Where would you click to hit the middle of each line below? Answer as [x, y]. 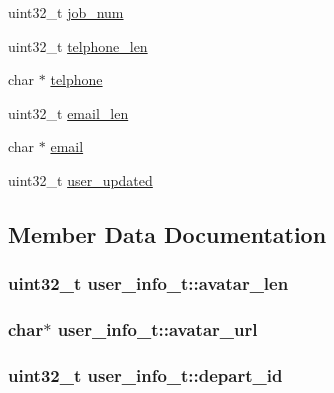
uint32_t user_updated [80, 179]
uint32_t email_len [68, 112]
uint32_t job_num [66, 12]
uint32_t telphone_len [78, 45]
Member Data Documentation [167, 233]
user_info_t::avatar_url [157, 329]
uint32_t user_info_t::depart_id [145, 374]
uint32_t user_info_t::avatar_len [148, 283]
